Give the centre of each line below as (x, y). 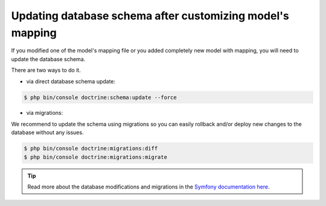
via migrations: (45, 113)
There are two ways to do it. (46, 70)
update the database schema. (48, 59)
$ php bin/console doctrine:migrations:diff (91, 149)
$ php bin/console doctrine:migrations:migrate (95, 157)
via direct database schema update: (71, 81)
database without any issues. (47, 132)
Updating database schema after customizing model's (150, 16)
